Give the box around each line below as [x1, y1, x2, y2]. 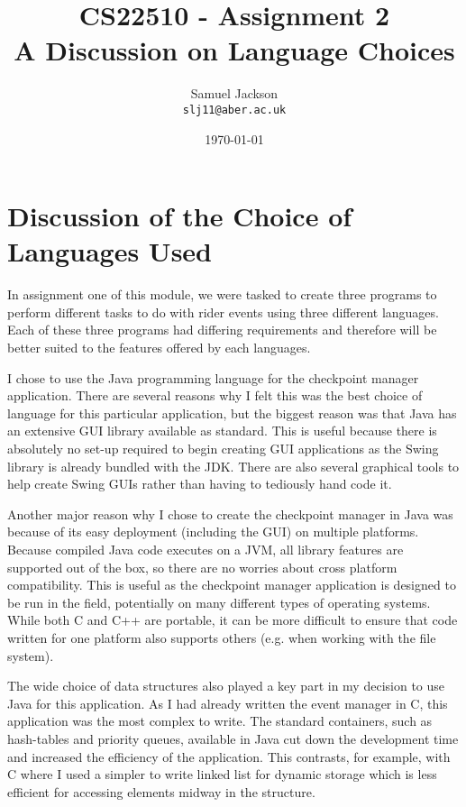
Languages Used [7, 233, 212, 270]
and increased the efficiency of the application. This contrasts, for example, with [7, 747, 451, 766]
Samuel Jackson [190, 84, 279, 103]
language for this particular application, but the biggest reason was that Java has [7, 403, 457, 422]
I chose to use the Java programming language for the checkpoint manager [7, 368, 419, 387]
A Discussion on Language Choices [14, 32, 455, 69]
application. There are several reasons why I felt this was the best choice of [7, 386, 423, 405]
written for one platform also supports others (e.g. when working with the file [7, 628, 436, 647]
